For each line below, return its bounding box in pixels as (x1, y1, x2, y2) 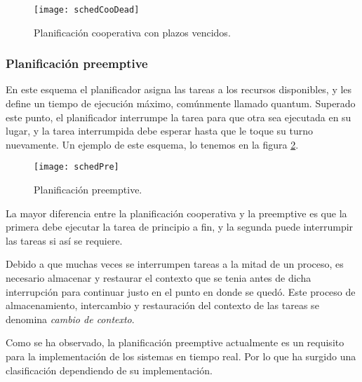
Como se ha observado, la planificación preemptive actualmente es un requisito (6, 335, 344, 350)
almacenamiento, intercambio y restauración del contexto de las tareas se (6, 298, 319, 313)
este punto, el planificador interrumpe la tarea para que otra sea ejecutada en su (6, 109, 351, 124)
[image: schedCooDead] (34, 5, 140, 15)
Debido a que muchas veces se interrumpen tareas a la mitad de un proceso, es (6, 257, 344, 271)
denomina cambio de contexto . (6, 311, 135, 326)
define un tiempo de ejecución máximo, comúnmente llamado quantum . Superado (6, 96, 356, 111)
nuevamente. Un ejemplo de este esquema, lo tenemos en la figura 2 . (6, 137, 299, 151)
